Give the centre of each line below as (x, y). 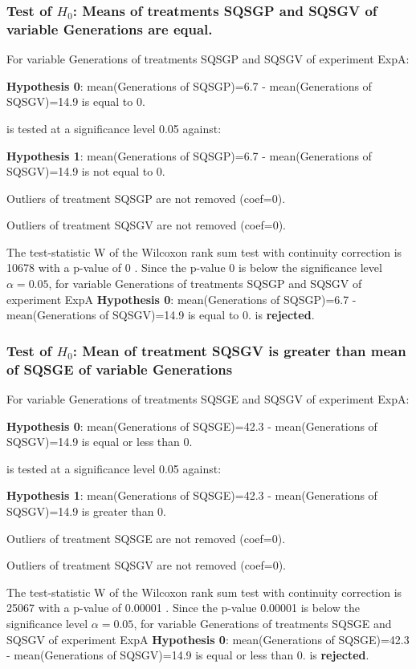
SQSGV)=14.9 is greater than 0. (86, 511)
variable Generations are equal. (110, 28)
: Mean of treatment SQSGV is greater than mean (239, 350)
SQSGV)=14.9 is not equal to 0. (86, 171)
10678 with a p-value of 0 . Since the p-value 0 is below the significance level (194, 268)
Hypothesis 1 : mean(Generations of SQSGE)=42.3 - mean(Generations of (192, 495)
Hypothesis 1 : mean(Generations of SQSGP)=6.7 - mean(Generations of (189, 155)
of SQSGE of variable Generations (120, 369)
